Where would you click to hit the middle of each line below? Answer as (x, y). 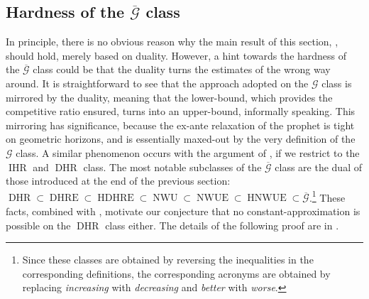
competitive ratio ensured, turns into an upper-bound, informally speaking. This (181, 111)
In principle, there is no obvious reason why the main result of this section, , (172, 42)
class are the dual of (318, 167)
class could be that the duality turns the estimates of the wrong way (182, 69)
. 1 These (327, 196)
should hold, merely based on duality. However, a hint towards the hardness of (176, 55)
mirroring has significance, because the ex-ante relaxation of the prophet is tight (180, 125)
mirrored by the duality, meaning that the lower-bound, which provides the (169, 97)
